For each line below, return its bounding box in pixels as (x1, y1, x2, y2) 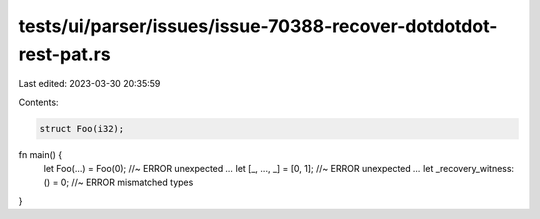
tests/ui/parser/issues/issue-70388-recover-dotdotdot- (18, 15, 498, 37)
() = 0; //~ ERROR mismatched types (43, 176, 194, 189)
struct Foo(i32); (39, 123, 125, 134)
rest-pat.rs (18, 43, 111, 65)
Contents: (18, 96, 59, 108)
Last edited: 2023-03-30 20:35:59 (18, 78, 161, 90)
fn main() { (18, 148, 63, 160)
